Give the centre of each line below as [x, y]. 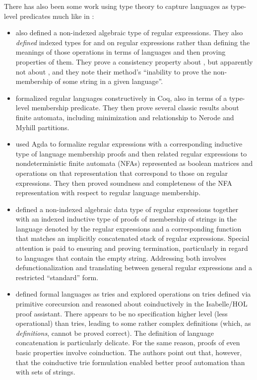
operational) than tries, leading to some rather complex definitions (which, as [133, 323]
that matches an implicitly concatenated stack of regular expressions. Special [132, 238]
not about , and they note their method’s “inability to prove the [113, 71]
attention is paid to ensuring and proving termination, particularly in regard [132, 248]
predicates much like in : [57, 16]
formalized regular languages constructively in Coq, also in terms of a [121, 98]
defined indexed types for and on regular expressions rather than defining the [133, 42]
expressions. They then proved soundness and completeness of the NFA [124, 183]
